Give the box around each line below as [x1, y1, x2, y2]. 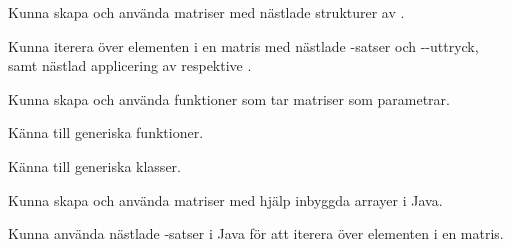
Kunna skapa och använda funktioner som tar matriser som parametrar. [8, 88, 450, 109]
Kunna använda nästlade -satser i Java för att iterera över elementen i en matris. [8, 223, 504, 244]
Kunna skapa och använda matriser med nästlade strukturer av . [8, 2, 405, 22]
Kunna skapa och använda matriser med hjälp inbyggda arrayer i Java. [8, 189, 443, 210]
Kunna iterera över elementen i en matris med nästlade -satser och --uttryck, [8, 35, 479, 56]
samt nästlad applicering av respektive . [8, 55, 252, 76]
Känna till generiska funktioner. [8, 122, 204, 143]
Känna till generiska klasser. [8, 155, 181, 176]
